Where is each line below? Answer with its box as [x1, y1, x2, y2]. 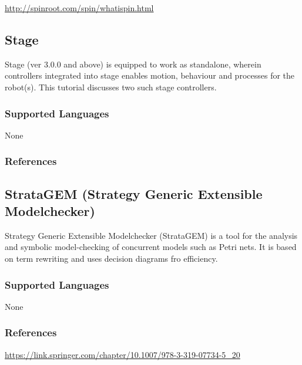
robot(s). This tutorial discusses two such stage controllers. [5, 80, 217, 93]
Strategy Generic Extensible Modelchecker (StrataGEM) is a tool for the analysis [5, 229, 298, 241]
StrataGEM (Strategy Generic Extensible [5, 184, 263, 202]
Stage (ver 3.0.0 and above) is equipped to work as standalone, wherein [5, 58, 261, 70]
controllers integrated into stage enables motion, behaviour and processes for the [5, 69, 295, 82]
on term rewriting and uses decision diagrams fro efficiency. [5, 252, 218, 265]
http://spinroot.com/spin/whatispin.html [5, 2, 154, 13]
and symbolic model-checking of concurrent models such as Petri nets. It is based [5, 241, 297, 253]
